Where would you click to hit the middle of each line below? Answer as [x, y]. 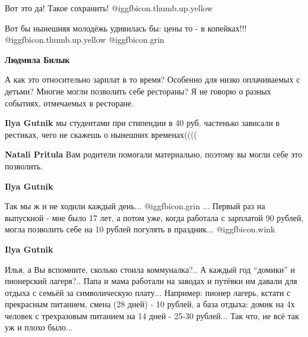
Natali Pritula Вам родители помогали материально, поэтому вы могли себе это [154, 154]
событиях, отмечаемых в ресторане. [69, 103]
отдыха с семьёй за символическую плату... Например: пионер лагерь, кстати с [148, 292]
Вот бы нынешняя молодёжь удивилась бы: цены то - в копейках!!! [126, 28]
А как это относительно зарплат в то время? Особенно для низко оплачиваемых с [153, 79]
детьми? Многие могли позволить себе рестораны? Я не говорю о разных [138, 91]
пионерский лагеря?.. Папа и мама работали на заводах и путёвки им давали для [151, 281]
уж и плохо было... [39, 327]
